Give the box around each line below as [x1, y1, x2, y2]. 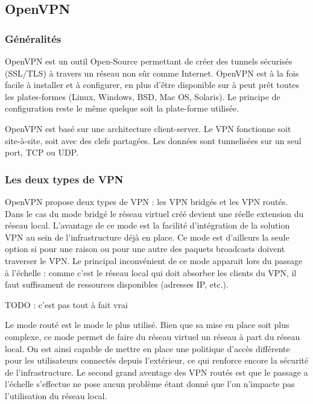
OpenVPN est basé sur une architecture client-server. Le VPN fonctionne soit [5, 122, 291, 134]
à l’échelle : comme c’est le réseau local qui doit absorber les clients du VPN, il [5, 266, 297, 279]
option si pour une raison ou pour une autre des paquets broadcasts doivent [5, 242, 285, 255]
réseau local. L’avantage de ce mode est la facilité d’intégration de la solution [5, 219, 290, 232]
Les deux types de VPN [5, 171, 124, 186]
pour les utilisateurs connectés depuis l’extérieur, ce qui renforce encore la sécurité [5, 354, 309, 367]
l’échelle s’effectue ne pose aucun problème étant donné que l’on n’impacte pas [5, 377, 295, 390]
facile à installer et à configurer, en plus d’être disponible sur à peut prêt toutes [5, 78, 299, 91]
